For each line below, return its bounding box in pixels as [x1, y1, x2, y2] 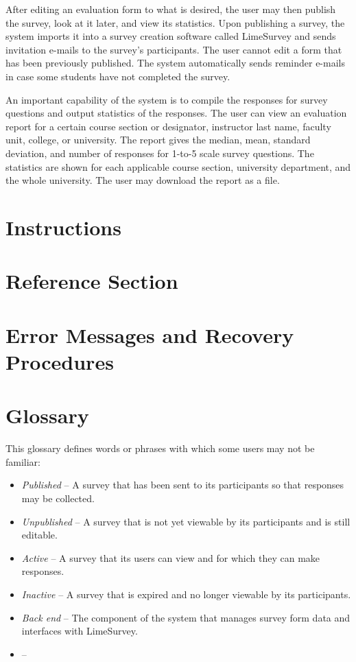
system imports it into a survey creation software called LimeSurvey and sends [5, 29, 336, 43]
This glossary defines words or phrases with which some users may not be [5, 441, 315, 456]
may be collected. [21, 490, 95, 505]
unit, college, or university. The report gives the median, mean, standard [5, 132, 311, 147]
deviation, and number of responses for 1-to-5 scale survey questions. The [5, 145, 314, 160]
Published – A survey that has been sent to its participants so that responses [21, 477, 344, 492]
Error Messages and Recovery [5, 320, 294, 348]
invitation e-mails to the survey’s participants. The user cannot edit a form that [5, 42, 342, 56]
